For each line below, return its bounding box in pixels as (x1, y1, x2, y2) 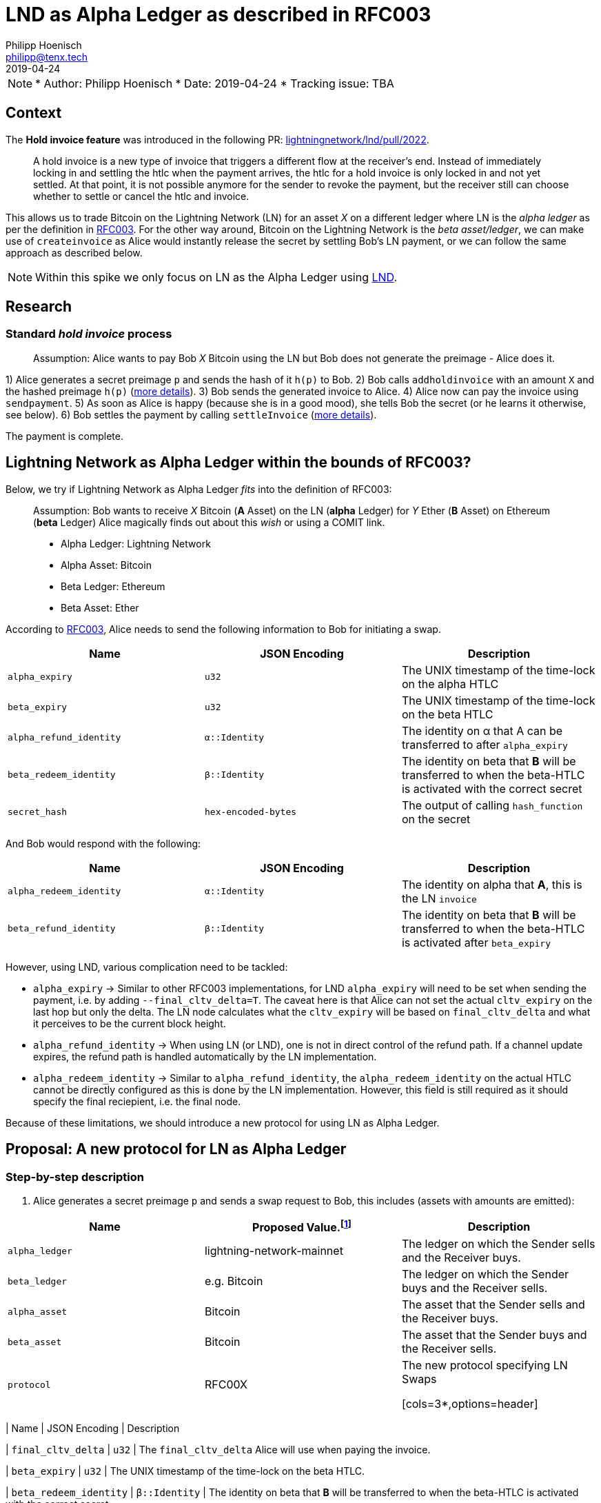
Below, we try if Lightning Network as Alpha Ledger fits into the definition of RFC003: (6, 483, 392, 495)
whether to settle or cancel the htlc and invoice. (33, 190, 249, 202)
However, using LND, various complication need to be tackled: (6, 960, 288, 973)
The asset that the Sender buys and (401, 1328, 587, 1342)
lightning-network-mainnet (204, 1244, 343, 1258)
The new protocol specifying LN (401, 1358, 568, 1373)
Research (6, 298, 72, 316)
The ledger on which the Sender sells (401, 1237, 595, 1251)
